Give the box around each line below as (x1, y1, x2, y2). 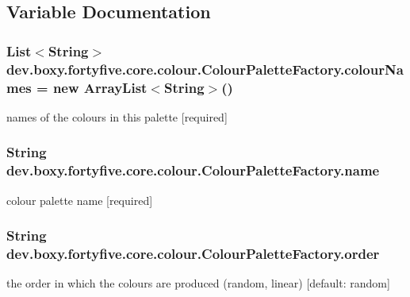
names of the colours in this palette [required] (6, 108, 228, 125)
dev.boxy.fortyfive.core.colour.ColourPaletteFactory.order (6, 244, 380, 264)
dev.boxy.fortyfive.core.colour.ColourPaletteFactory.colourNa (6, 59, 404, 79)
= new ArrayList (36, 77, 148, 97)
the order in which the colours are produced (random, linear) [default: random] (6, 275, 390, 291)
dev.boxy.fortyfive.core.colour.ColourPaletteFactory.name (6, 160, 380, 180)
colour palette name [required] (6, 191, 153, 208)
